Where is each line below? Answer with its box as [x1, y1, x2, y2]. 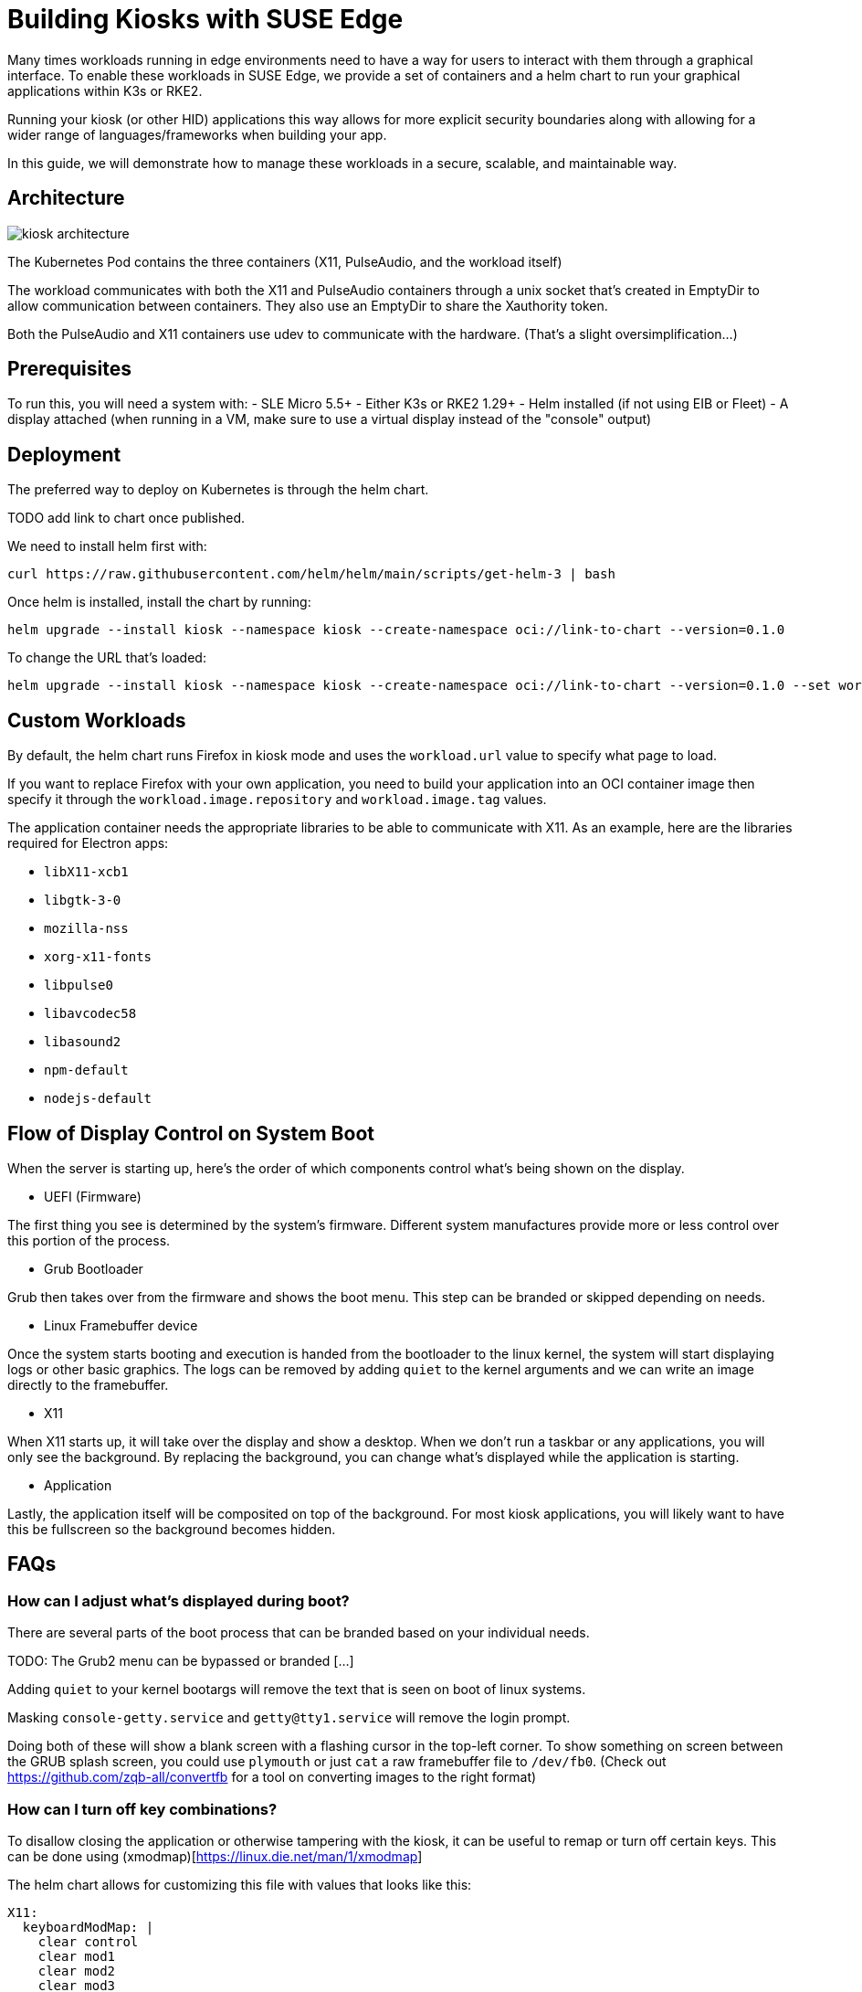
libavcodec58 [44, 1006, 137, 1022]
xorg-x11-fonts [44, 949, 152, 965]
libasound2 [44, 1034, 121, 1050]
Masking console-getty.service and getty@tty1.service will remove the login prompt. [7, 1710, 571, 1726]
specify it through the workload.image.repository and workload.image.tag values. [7, 791, 547, 808]
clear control [37, 1934, 139, 1949]
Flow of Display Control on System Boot [7, 1121, 374, 1145]
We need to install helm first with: [7, 538, 207, 555]
